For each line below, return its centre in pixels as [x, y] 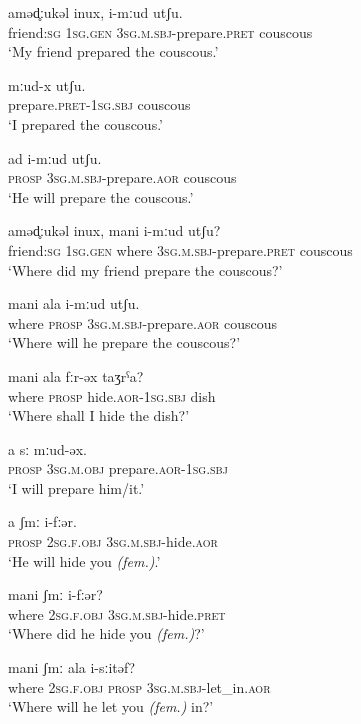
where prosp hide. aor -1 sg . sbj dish [112, 395]
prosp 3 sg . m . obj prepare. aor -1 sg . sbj [118, 468]
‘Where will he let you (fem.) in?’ [111, 706]
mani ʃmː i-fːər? [55, 594]
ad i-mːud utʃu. [55, 157]
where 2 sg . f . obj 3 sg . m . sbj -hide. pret [117, 613]
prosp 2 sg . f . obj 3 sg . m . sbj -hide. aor [113, 541]
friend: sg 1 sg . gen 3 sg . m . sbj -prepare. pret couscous [160, 31]
